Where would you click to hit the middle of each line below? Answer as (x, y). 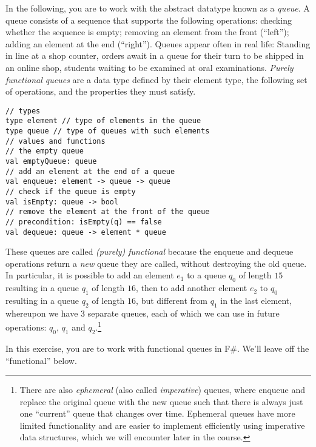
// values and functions (55, 141)
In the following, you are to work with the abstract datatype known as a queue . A (158, 8)
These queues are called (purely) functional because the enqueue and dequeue (150, 251)
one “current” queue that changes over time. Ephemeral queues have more (157, 413)
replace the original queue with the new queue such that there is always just (161, 401)
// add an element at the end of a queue (90, 171)
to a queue (207, 275)
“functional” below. (41, 360)
